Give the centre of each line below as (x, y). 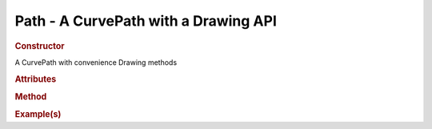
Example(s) (38, 115)
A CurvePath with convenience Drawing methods (96, 62)
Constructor (40, 46)
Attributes (36, 79)
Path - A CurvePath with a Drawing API (146, 21)
